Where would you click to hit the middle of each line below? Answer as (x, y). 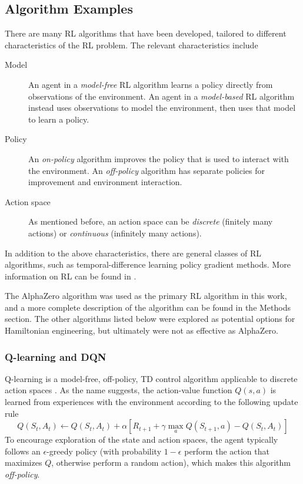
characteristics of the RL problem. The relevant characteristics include (131, 45)
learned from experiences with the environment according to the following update (151, 402)
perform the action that (227, 451)
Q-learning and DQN (56, 356)
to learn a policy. (59, 119)
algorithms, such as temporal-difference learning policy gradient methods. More (148, 264)
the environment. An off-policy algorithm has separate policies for (146, 170)
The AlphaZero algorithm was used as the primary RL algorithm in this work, (146, 296)
